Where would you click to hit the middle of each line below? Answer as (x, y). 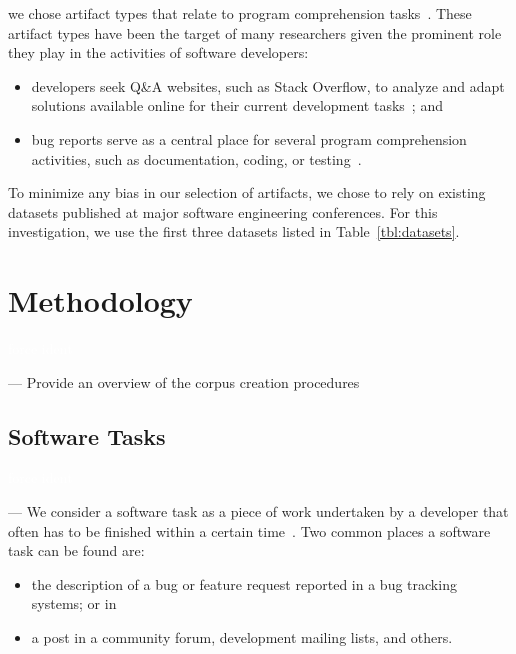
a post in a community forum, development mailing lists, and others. (242, 637)
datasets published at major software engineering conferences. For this (223, 211)
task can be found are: (76, 550)
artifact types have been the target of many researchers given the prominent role (255, 32)
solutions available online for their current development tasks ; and (237, 105)
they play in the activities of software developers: (158, 52)
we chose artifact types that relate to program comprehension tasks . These (240, 13)
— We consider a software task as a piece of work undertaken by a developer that (258, 511)
